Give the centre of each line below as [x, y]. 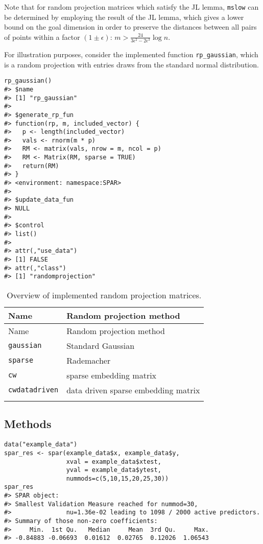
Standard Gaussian [101, 345]
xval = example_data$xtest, [114, 462]
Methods [28, 424]
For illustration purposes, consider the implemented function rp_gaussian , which [131, 54]
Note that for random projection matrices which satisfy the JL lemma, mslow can [131, 7]
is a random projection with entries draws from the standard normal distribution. [131, 64]
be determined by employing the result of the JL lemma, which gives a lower [124, 17]
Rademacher [89, 360]
